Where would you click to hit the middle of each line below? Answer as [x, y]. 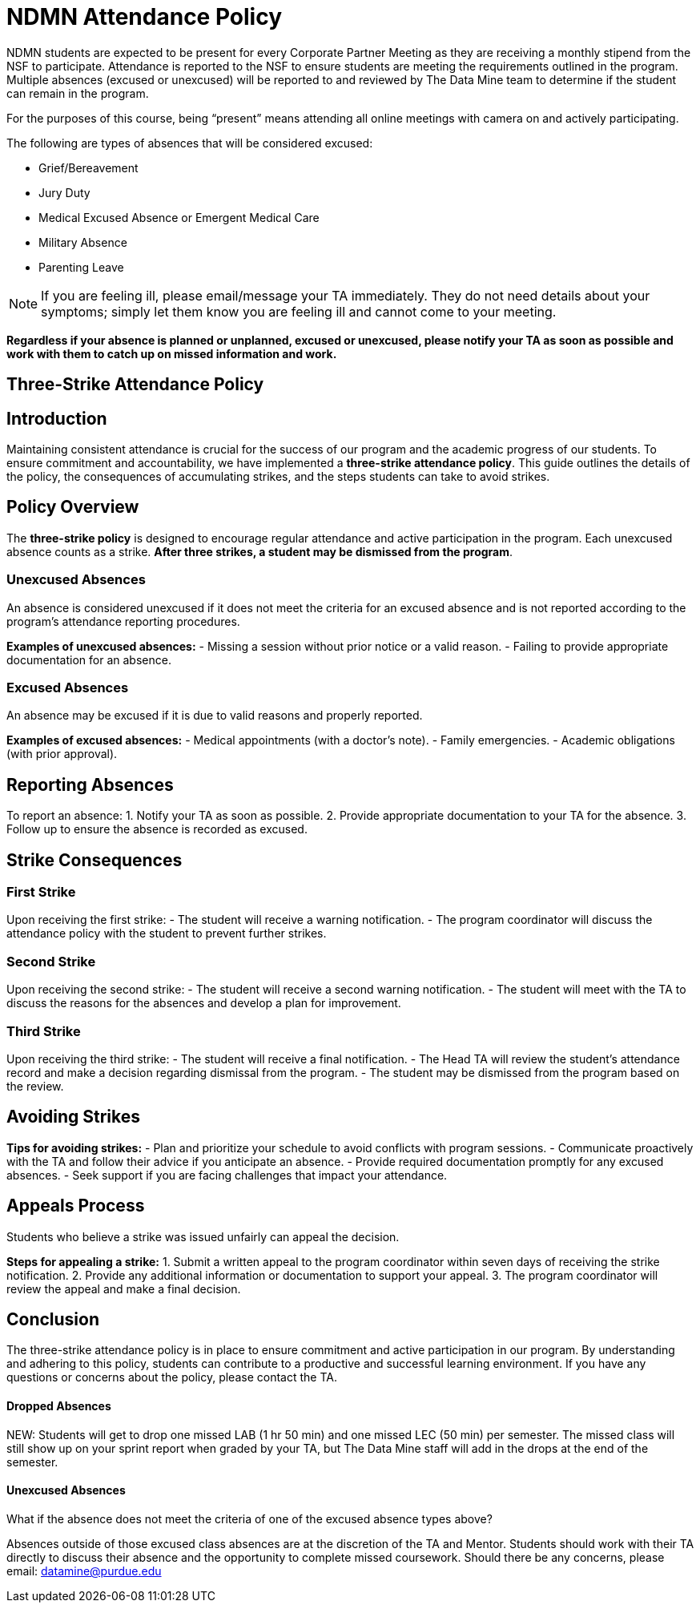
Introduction [57, 418]
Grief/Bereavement [89, 167]
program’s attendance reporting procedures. [123, 621]
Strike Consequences [95, 860]
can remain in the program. [78, 93]
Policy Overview [73, 507]
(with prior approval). [62, 754]
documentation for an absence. [89, 659]
